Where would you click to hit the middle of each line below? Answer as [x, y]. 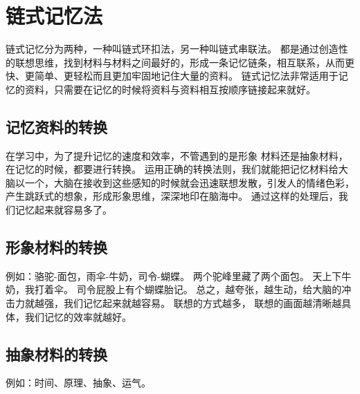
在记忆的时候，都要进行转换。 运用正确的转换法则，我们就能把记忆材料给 [172, 169]
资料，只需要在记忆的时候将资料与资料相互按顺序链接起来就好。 [170, 89]
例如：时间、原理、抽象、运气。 [78, 383]
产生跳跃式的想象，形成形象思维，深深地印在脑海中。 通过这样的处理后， [172, 196]
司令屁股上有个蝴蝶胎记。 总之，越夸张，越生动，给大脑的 [209, 289]
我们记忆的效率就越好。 [78, 316]
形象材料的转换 [56, 247]
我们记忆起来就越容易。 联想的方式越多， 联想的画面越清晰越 [202, 303]
